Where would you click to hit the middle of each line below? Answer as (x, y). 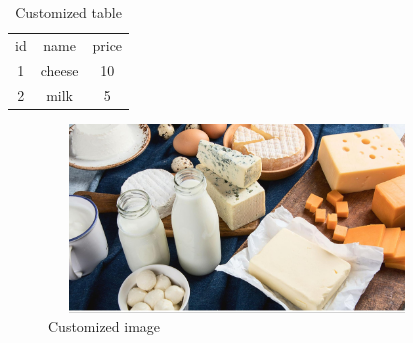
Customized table (68, 12)
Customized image (104, 326)
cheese (59, 69)
